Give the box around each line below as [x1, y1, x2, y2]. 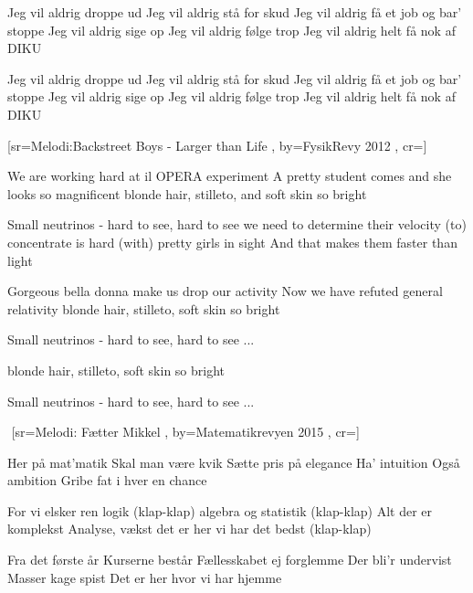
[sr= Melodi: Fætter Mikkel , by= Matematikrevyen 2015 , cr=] [11, 422, 360, 441]
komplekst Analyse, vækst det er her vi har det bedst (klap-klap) [7, 519, 372, 538]
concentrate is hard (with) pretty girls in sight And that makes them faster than [7, 232, 457, 251]
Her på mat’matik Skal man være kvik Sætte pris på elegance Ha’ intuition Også [7, 452, 460, 471]
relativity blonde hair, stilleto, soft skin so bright [7, 299, 280, 318]
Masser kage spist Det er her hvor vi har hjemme [7, 567, 282, 587]
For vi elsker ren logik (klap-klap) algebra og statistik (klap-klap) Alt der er [7, 501, 433, 520]
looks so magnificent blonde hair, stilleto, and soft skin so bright [7, 184, 367, 203]
